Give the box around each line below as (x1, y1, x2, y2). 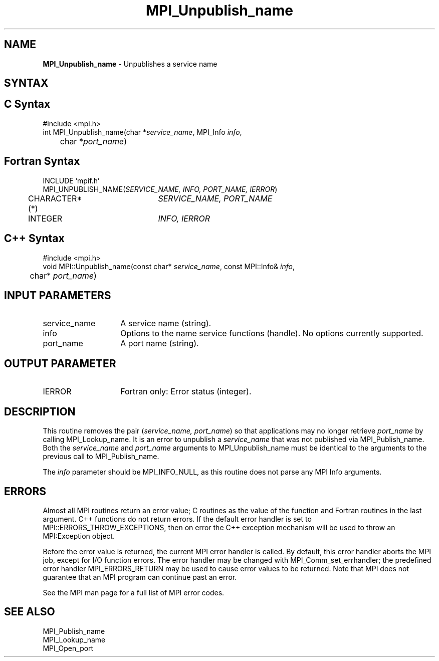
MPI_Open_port (43, 643, 94, 652)
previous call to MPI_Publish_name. (43, 452, 159, 461)
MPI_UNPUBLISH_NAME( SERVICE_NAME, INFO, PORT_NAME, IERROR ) (43, 184, 278, 193)
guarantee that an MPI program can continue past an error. (43, 572, 237, 581)
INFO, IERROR (158, 213, 210, 224)
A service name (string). (120, 318, 211, 329)
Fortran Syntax (4, 155, 80, 168)
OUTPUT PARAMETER (4, 357, 116, 370)
